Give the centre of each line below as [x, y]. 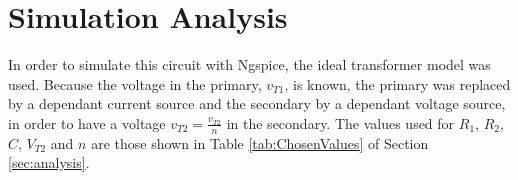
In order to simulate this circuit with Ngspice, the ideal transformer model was [249, 64]
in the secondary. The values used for [340, 122]
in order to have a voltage [87, 122]
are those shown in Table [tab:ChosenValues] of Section [260, 142]
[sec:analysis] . [49, 162]
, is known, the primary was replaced [397, 83]
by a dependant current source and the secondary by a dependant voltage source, [257, 103]
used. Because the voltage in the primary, [135, 83]
